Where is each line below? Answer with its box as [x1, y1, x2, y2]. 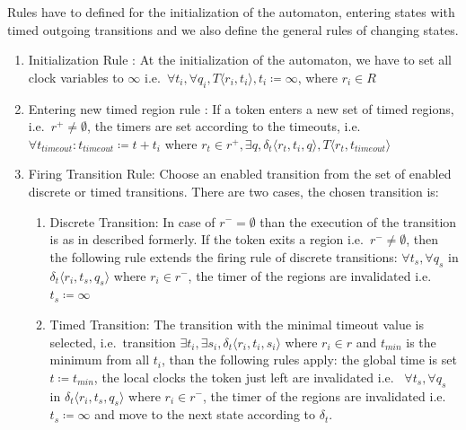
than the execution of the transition [259, 212, 457, 231]
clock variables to [28, 67, 124, 86]
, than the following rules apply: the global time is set [161, 350, 457, 369]
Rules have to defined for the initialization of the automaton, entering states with [7, 3, 455, 21]
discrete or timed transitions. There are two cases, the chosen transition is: [28, 181, 439, 200]
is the [406, 332, 436, 351]
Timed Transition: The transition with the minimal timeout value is [49, 314, 425, 333]
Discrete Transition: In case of [49, 212, 215, 231]
